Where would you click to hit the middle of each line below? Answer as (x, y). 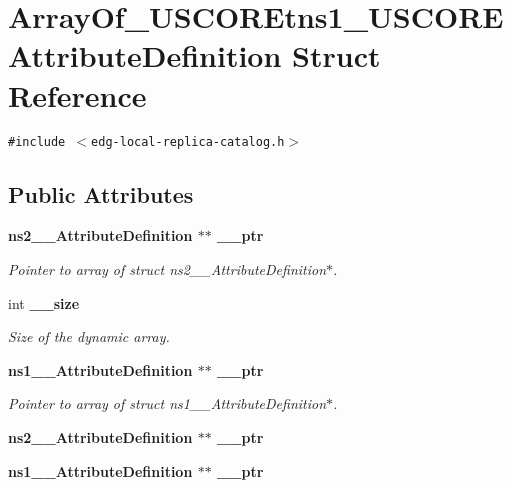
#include (37, 141)
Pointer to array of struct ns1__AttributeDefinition (167, 403)
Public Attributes (101, 193)
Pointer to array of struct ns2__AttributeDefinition (167, 268)
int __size (44, 302)
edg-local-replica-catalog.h (188, 141)
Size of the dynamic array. (89, 336)
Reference (77, 94)
